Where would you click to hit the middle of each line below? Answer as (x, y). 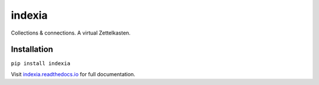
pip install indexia (41, 64)
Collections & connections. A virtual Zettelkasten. (71, 33)
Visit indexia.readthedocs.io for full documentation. (73, 74)
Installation (32, 50)
